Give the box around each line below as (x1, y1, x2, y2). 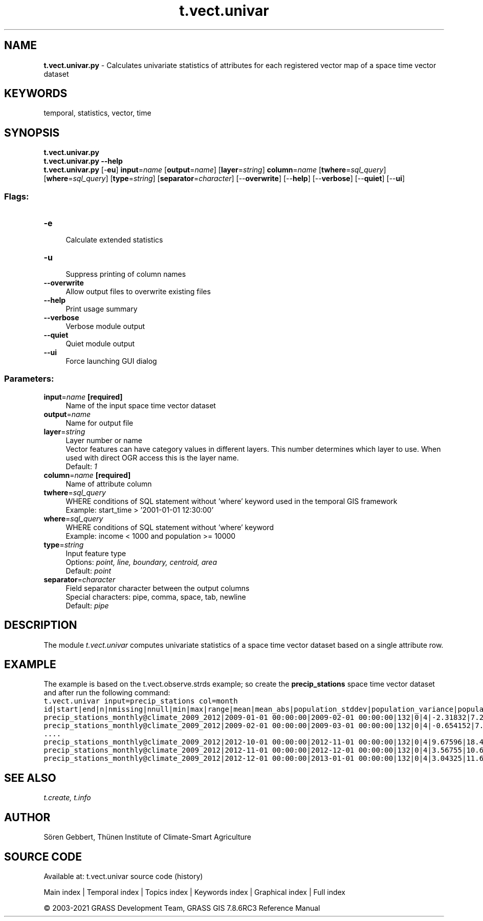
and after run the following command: (43, 688, 170, 697)
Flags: (4, 191, 29, 202)
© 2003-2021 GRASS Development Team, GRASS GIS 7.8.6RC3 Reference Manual (43, 904, 320, 912)
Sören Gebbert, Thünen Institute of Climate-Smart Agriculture (43, 832, 251, 842)
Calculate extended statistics (65, 235, 163, 245)
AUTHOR (4, 810, 51, 824)
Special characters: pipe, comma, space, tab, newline (65, 592, 246, 601)
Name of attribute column (65, 479, 152, 488)
